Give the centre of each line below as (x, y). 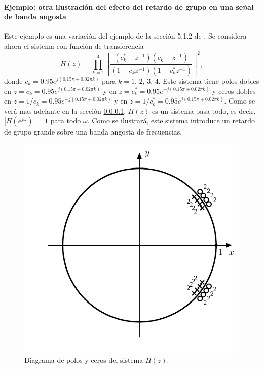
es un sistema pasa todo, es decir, (204, 110)
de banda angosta (35, 16)
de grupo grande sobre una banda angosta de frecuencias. (93, 132)
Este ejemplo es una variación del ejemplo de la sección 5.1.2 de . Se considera (125, 36)
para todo (66, 121)
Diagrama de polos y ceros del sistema (84, 360)
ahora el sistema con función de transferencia (74, 45)
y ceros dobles (234, 91)
